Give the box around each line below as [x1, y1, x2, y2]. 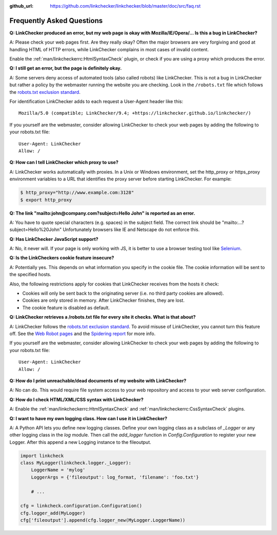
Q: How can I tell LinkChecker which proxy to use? [9, 159, 118, 166]
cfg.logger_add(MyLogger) [20, 510, 86, 516]
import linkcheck [20, 452, 64, 459]
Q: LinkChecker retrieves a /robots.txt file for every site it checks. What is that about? [9, 314, 196, 320]
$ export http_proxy [20, 197, 72, 202]
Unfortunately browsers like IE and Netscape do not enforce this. [62, 227, 200, 233]
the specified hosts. [9, 272, 51, 278]
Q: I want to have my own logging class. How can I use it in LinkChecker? [9, 415, 168, 421]
